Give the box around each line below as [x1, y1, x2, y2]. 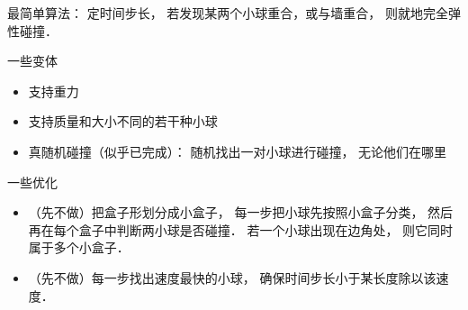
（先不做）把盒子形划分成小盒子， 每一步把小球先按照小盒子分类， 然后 [28, 203, 454, 222]
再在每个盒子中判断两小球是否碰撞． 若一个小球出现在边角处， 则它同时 [28, 220, 454, 239]
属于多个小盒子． [28, 238, 130, 257]
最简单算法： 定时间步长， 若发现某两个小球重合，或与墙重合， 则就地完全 [7, 4, 448, 22]
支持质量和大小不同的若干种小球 [28, 112, 218, 131]
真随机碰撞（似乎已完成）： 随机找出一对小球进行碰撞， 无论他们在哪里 [28, 141, 447, 160]
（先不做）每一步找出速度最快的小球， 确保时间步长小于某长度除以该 [28, 268, 436, 287]
